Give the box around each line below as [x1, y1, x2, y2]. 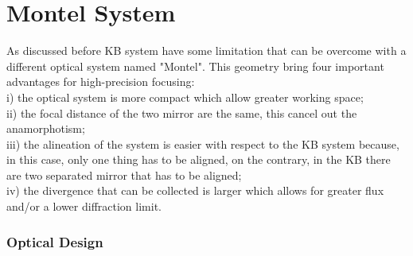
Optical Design [6, 231, 103, 251]
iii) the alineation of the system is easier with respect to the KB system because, [6, 135, 399, 152]
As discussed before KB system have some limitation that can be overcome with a [6, 42, 407, 59]
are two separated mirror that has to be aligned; [6, 166, 242, 183]
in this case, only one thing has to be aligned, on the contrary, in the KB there [6, 151, 391, 168]
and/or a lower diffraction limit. [6, 198, 162, 215]
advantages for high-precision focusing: [6, 73, 195, 90]
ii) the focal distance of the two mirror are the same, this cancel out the [6, 104, 357, 121]
